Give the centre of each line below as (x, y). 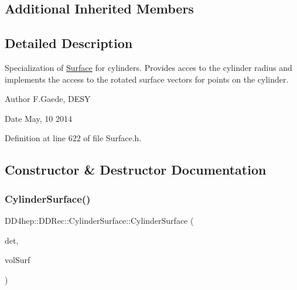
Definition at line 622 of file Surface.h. (73, 138)
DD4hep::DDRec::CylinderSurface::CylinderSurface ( (99, 220)
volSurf (18, 260)
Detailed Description (69, 43)
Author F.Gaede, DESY (48, 99)
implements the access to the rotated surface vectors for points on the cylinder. (147, 79)
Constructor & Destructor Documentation (136, 170)
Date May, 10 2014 (38, 118)
